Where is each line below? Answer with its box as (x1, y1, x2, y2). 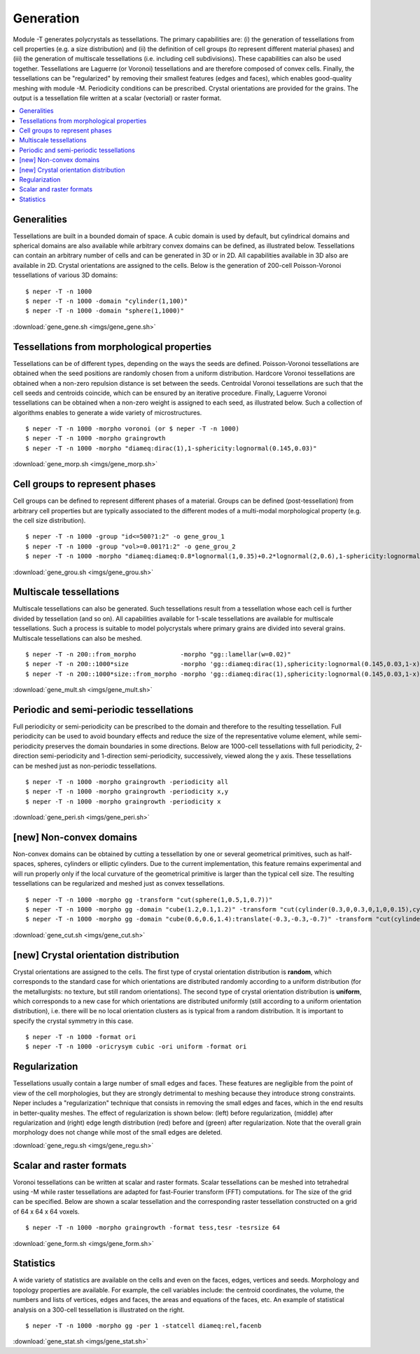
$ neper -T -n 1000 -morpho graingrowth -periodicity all (25, 778, 229, 785)
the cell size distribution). (13, 516, 86, 524)
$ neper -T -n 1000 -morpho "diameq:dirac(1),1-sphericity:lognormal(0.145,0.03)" (25, 444, 317, 452)
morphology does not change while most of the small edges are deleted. (13, 1128, 223, 1137)
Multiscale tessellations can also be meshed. (13, 634, 143, 642)
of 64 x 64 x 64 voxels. (13, 1207, 80, 1216)
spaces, (13, 860, 36, 868)
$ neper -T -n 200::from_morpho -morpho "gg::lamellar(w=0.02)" (25, 650, 291, 658)
